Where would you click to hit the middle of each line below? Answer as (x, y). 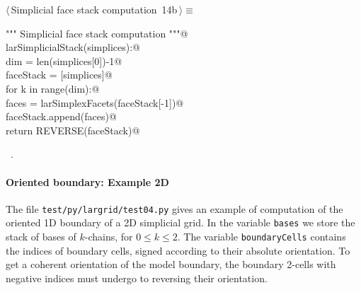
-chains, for (109, 237)
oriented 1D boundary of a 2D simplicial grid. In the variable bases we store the (180, 222)
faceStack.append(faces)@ (61, 116)
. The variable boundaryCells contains (262, 237)
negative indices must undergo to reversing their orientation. (137, 278)
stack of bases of (41, 237)
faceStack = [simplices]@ (59, 75)
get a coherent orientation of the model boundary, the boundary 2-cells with (171, 264)
